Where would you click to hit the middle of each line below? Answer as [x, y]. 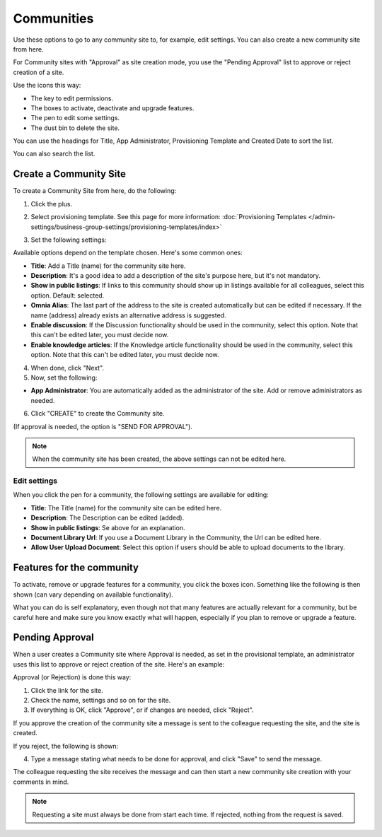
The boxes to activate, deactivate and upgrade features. [112, 108]
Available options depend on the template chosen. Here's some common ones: [128, 253]
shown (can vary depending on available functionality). [93, 595]
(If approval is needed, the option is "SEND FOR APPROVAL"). [103, 426]
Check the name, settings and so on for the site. [101, 700]
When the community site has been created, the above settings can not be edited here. [159, 459]
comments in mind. [41, 782]
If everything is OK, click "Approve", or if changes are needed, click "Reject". [142, 710]
